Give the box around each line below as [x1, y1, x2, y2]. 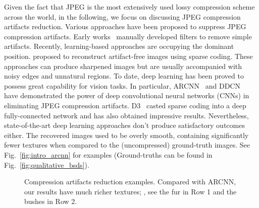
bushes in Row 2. [24, 196, 77, 206]
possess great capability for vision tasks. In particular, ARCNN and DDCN [4, 80, 240, 91]
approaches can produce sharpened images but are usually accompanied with [4, 60, 242, 71]
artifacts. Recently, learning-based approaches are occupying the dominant [4, 41, 234, 51]
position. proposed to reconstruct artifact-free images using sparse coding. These [4, 50, 253, 61]
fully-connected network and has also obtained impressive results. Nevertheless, [4, 110, 249, 120]
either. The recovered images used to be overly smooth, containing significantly [4, 129, 249, 140]
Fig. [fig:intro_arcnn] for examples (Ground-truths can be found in [4, 149, 213, 160]
